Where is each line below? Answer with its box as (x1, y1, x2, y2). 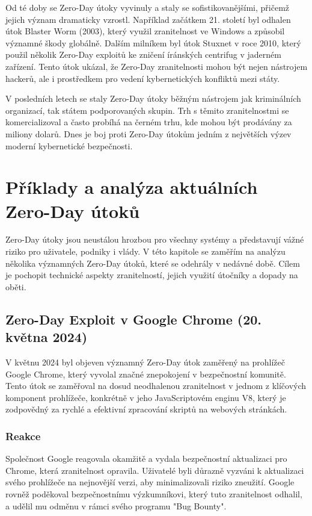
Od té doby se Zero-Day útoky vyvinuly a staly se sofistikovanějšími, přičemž (5, 1, 290, 13)
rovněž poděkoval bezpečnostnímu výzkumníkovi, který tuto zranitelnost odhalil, (5, 487, 302, 500)
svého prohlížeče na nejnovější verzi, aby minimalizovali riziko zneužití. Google (5, 476, 295, 488)
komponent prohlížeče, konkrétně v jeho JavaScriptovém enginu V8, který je (5, 391, 286, 403)
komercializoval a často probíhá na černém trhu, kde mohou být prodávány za (5, 116, 292, 128)
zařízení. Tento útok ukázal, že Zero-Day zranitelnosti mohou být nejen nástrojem (5, 60, 308, 72)
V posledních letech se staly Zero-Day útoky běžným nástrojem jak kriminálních (5, 92, 301, 105)
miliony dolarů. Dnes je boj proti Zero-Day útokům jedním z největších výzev (5, 127, 292, 140)
